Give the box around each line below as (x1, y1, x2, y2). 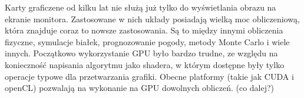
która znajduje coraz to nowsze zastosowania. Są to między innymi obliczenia (5, 24, 283, 36)
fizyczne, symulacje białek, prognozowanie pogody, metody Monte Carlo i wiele (5, 35, 290, 48)
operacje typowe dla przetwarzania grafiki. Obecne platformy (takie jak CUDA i (5, 70, 294, 82)
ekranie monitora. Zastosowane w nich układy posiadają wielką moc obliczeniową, (5, 12, 300, 25)
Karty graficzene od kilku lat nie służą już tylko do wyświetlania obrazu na (5, 1, 276, 13)
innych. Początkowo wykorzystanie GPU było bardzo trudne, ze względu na (5, 47, 278, 59)
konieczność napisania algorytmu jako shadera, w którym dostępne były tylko (5, 58, 285, 70)
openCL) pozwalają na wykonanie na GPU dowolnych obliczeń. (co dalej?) (5, 82, 275, 94)
